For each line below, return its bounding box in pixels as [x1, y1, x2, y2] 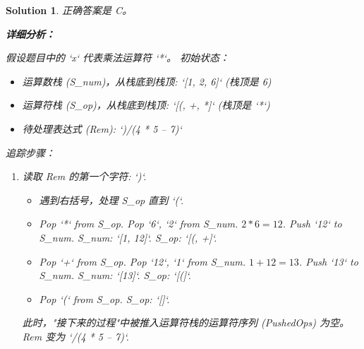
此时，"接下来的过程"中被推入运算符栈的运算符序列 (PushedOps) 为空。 [22, 315, 349, 330]
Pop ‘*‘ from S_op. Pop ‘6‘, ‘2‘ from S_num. [39, 216, 238, 231]
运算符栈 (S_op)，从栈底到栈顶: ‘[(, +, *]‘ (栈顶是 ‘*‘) [22, 97, 270, 112]
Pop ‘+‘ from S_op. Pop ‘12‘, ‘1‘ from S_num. [39, 254, 246, 268]
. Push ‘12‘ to [282, 216, 342, 231]
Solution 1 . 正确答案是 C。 [6, 3, 133, 17]
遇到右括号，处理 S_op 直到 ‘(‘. [39, 192, 184, 207]
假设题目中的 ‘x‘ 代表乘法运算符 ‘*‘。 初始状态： [6, 50, 229, 65]
